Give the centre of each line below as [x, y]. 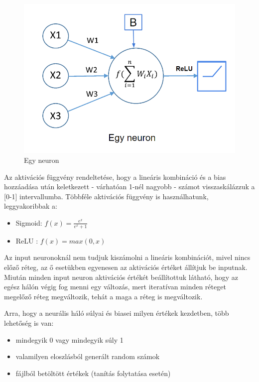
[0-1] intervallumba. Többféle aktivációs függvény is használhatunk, [106, 196]
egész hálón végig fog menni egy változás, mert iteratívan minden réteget [115, 287]
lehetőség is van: [29, 322]
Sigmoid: [29, 222]
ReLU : [27, 240]
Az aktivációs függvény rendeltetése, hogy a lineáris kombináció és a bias [115, 177]
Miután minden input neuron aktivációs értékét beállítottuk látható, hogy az [121, 277]
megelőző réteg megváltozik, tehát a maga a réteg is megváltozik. [103, 296]
